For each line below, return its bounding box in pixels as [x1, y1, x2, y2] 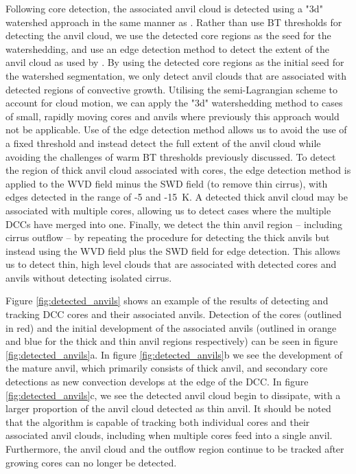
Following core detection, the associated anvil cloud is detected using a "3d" [5, 1, 323, 15]
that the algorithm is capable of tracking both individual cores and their [5, 414, 310, 429]
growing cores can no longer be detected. [5, 455, 177, 469]
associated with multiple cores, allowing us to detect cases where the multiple [5, 203, 331, 217]
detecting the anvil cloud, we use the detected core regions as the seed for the [5, 28, 331, 43]
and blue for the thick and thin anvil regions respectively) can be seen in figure [5, 334, 338, 348]
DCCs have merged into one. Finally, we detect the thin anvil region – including [5, 216, 342, 231]
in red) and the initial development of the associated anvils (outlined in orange [5, 320, 337, 335]
